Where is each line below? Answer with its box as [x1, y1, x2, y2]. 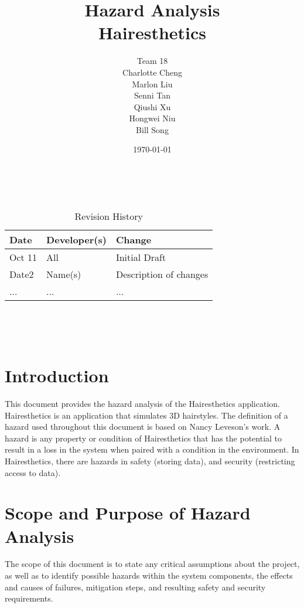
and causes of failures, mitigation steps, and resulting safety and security [5, 580, 266, 593]
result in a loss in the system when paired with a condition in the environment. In [5, 443, 299, 456]
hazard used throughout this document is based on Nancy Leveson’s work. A [5, 420, 281, 433]
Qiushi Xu [134, 100, 171, 113]
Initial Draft [115, 250, 166, 264]
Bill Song [136, 123, 169, 135]
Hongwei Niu [129, 112, 176, 124]
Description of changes [115, 267, 209, 281]
